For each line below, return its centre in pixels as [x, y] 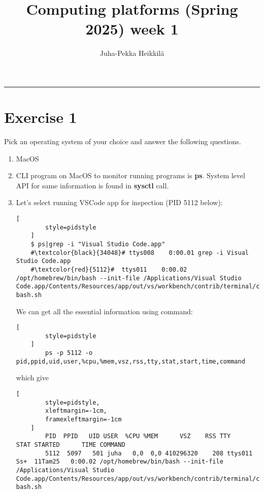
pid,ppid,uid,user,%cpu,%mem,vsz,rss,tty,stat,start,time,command [130, 361]
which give [32, 377]
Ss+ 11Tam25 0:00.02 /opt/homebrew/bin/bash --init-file [120, 462]
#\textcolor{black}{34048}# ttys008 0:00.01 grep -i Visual [140, 253]
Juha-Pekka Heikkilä [132, 53]
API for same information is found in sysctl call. [92, 185]
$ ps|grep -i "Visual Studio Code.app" [98, 244]
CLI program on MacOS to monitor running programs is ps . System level [130, 175]
